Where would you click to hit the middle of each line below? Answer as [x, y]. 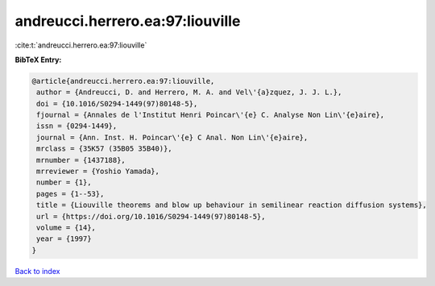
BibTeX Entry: [38, 60]
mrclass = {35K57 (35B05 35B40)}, [104, 149]
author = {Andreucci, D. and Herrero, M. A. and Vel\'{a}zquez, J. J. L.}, [189, 92]
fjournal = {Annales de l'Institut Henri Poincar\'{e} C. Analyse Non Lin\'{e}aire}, [211, 115]
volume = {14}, [66, 228]
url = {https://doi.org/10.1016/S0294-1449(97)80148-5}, [151, 216]
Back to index [37, 271]
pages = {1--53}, [70, 194]
